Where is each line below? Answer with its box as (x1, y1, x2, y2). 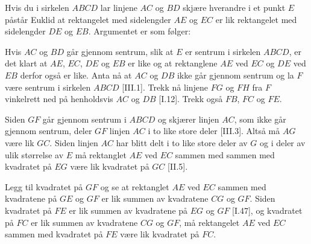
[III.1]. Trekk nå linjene (122, 80, 209, 93)
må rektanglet (75, 148, 127, 161)
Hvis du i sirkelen (5, 1, 69, 13)
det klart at (5, 57, 48, 69)
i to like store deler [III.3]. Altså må (148, 124, 280, 137)
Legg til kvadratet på (5, 180, 83, 193)
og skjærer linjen (157, 112, 219, 125)
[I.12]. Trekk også (159, 92, 223, 105)
